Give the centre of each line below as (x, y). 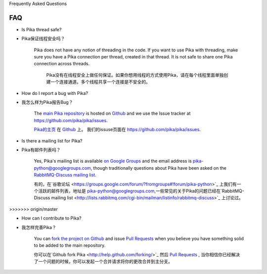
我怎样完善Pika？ (39, 227)
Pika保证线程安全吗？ (43, 39)
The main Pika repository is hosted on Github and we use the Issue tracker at (112, 113)
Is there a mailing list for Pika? (52, 140)
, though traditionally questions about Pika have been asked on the (159, 168)
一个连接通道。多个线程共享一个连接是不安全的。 (100, 82)
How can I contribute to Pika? (51, 218)
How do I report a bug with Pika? (55, 93)
